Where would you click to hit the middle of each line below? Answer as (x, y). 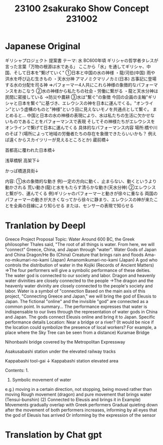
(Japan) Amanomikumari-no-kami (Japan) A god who (104, 260)
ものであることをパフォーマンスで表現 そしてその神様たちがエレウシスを (82, 121)
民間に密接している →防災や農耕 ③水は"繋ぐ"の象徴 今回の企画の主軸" (77, 97)
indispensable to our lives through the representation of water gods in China (81, 312)
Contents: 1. (17, 370)
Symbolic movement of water (42, 380)
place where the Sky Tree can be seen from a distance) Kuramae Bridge (77, 332)
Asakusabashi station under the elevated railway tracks (60, 351)
